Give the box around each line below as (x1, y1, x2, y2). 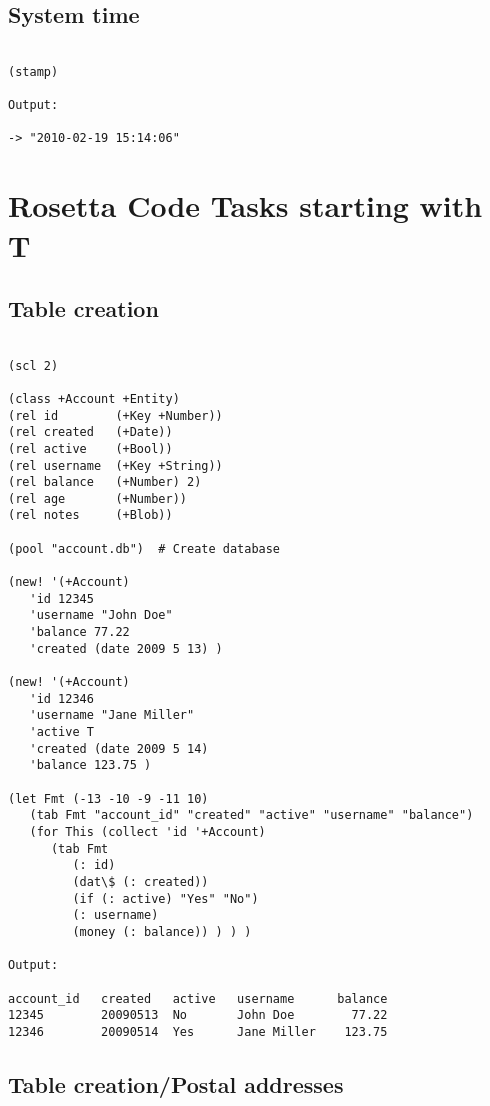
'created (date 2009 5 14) (29, 741, 209, 756)
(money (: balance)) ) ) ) (72, 924, 252, 939)
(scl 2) (8, 358, 59, 373)
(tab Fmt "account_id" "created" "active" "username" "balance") (29, 808, 474, 823)
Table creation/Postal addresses (8, 1068, 344, 1099)
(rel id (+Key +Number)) (8, 408, 223, 423)
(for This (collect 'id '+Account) (29, 824, 266, 839)
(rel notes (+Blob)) (8, 508, 173, 523)
